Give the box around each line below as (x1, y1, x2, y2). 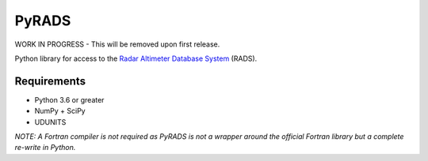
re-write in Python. (14, 143, 76, 152)
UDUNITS (34, 117, 67, 126)
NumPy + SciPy (34, 107, 86, 116)
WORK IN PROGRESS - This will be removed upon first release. (14, 39, 220, 49)
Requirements (14, 74, 86, 88)
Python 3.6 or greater (34, 95, 105, 104)
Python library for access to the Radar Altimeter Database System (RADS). (14, 54, 258, 63)
